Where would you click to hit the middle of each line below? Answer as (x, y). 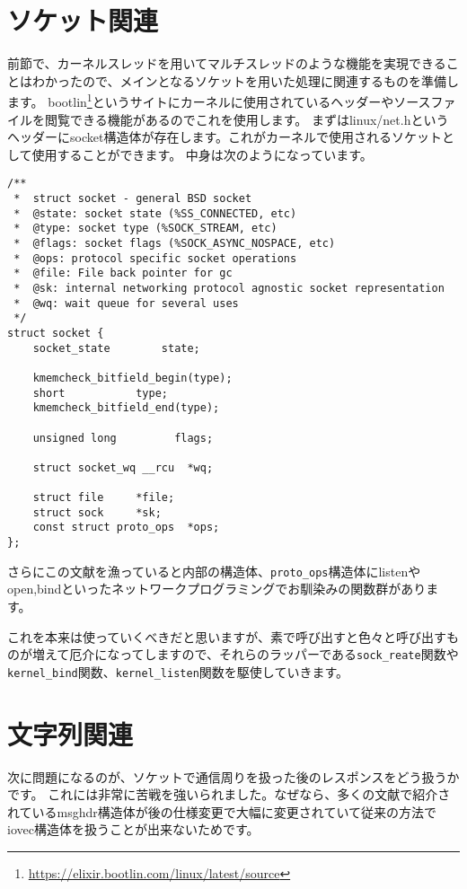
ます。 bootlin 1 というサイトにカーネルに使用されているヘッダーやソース (219, 100)
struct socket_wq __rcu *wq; (123, 467)
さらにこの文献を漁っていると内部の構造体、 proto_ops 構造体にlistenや (214, 571)
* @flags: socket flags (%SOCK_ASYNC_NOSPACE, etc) (175, 243)
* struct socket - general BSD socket (133, 198)
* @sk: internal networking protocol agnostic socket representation (229, 288)
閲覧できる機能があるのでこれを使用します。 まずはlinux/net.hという (247, 119)
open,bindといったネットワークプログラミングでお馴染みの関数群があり (217, 589)
